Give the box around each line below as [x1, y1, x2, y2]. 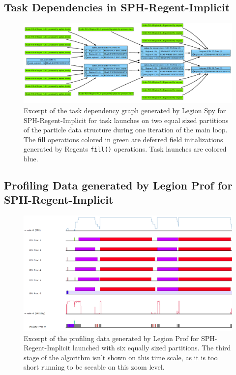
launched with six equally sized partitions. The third [72, 343, 231, 353]
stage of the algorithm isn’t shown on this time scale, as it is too [24, 352, 218, 362]
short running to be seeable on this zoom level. [24, 362, 165, 372]
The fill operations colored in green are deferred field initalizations [24, 134, 223, 144]
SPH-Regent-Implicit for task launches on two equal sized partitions [24, 115, 229, 125]
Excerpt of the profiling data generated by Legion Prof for [24, 333, 199, 343]
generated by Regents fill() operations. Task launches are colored [24, 144, 227, 154]
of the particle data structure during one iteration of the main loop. [24, 125, 228, 135]
